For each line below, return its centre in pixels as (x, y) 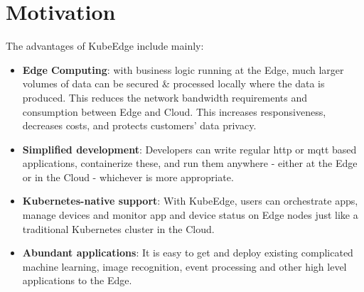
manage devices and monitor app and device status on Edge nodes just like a (190, 215)
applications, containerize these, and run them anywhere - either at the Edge (190, 163)
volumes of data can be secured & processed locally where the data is (173, 83)
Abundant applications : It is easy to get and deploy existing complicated (188, 253)
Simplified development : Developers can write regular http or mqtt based (189, 149)
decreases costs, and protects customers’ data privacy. (139, 125)
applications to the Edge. (77, 280)
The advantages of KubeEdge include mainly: (105, 46)
